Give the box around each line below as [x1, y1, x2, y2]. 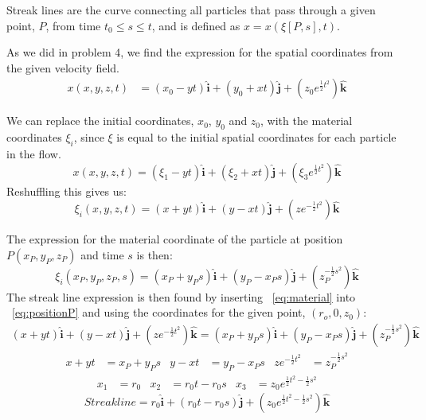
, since [73, 129, 104, 146]
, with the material [260, 112, 353, 129]
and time [80, 246, 124, 262]
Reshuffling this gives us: [6, 182, 127, 199]
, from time [45, 17, 101, 33]
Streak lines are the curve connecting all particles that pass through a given [6, 2, 376, 17]
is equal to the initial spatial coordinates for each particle [116, 129, 397, 146]
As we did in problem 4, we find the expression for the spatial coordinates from [6, 44, 393, 60]
